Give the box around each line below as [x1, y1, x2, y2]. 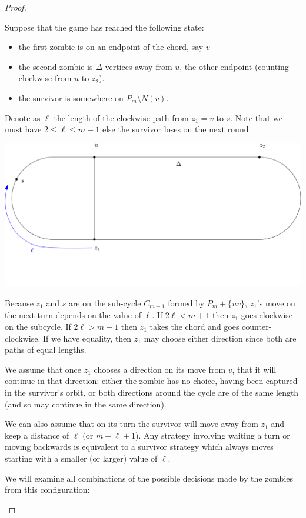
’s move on [257, 296, 295, 309]
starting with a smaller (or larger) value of [5, 452, 158, 464]
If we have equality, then [43, 332, 132, 344]
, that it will [232, 363, 277, 375]
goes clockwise [241, 309, 293, 321]
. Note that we [230, 111, 282, 123]
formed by [168, 296, 205, 309]
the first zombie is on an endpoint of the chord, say [18, 41, 204, 53]
